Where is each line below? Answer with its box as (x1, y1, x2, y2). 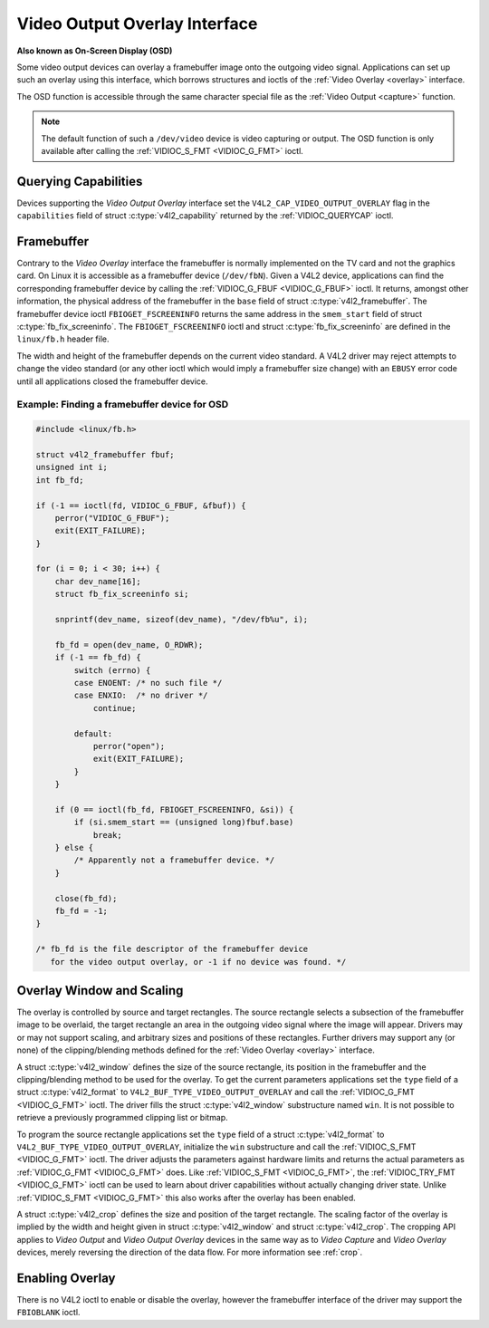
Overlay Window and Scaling (16, 983, 184, 998)
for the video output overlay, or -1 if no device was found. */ (50, 957, 347, 967)
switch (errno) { (73, 665, 151, 675)
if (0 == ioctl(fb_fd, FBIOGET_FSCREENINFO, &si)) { (54, 804, 294, 814)
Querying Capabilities (16, 173, 143, 189)
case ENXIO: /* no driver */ (73, 690, 208, 701)
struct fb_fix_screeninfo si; (54, 589, 189, 600)
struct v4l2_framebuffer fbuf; (35, 449, 176, 459)
